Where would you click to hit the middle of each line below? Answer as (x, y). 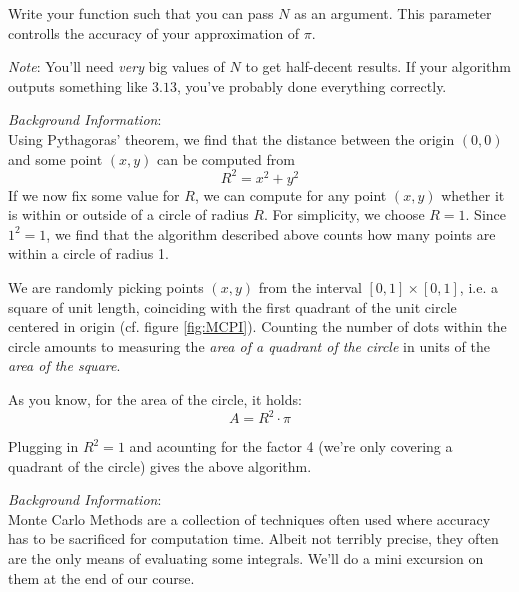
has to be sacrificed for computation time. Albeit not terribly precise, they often (253, 538)
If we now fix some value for (94, 194)
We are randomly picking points (106, 287)
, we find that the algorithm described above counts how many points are (271, 233)
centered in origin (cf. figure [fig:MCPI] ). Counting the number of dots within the (257, 326)
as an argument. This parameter (393, 13)
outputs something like (78, 85)
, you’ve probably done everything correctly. (311, 85)
